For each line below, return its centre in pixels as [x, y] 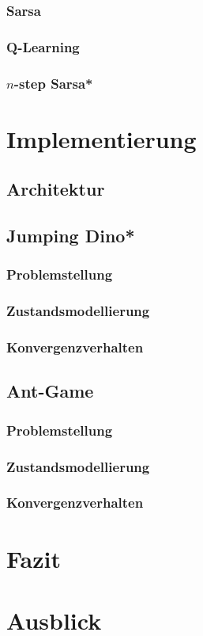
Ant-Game [50, 391]
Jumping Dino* [71, 236]
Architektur [56, 189]
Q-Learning [43, 46]
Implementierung [101, 138]
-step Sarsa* [53, 83]
